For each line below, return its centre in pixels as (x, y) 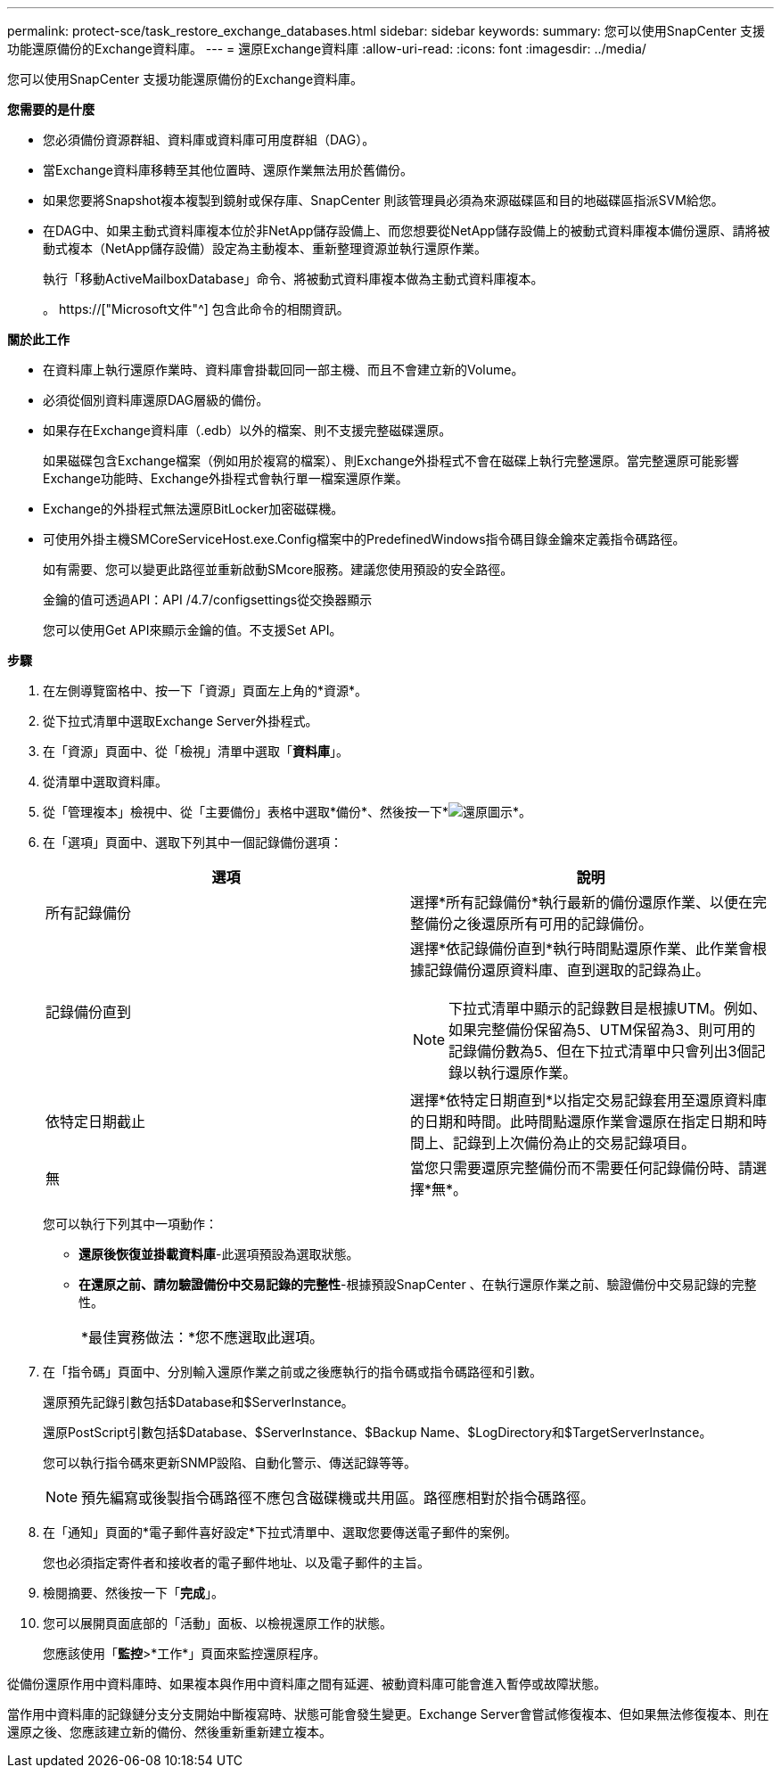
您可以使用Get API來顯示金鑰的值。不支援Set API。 (193, 630)
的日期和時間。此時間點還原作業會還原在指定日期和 (582, 1122)
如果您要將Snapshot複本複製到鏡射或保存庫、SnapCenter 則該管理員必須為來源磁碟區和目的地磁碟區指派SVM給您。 (383, 200)
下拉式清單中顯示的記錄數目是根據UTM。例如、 (608, 1008)
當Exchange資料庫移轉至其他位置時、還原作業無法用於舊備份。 (228, 170)
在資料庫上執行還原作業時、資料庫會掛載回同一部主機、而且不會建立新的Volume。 (284, 370)
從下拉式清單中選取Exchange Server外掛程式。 (181, 721)
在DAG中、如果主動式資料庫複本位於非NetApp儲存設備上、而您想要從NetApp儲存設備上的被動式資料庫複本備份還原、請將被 (407, 230)
